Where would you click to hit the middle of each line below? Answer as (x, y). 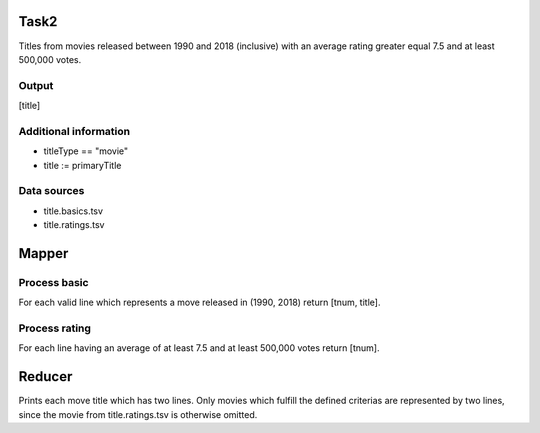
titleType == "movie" (86, 151)
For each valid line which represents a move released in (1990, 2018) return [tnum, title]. (199, 302)
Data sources (51, 191)
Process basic (53, 282)
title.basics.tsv (73, 211)
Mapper (43, 253)
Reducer (45, 376)
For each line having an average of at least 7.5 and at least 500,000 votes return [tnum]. (199, 348)
